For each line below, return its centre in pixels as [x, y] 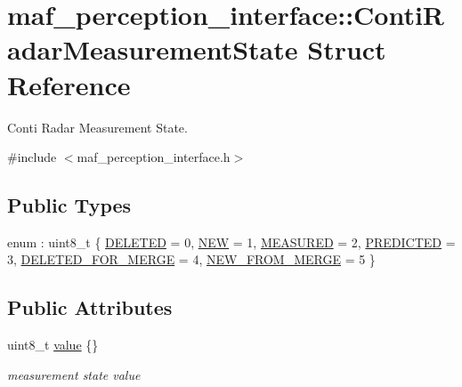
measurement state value [74, 374]
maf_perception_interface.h [154, 157]
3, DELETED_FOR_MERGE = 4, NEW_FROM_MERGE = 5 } [191, 259]
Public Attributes [90, 307]
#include [32, 157]
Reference [69, 84]
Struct [347, 49]
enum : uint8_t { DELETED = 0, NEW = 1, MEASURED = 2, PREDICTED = [231, 242]
